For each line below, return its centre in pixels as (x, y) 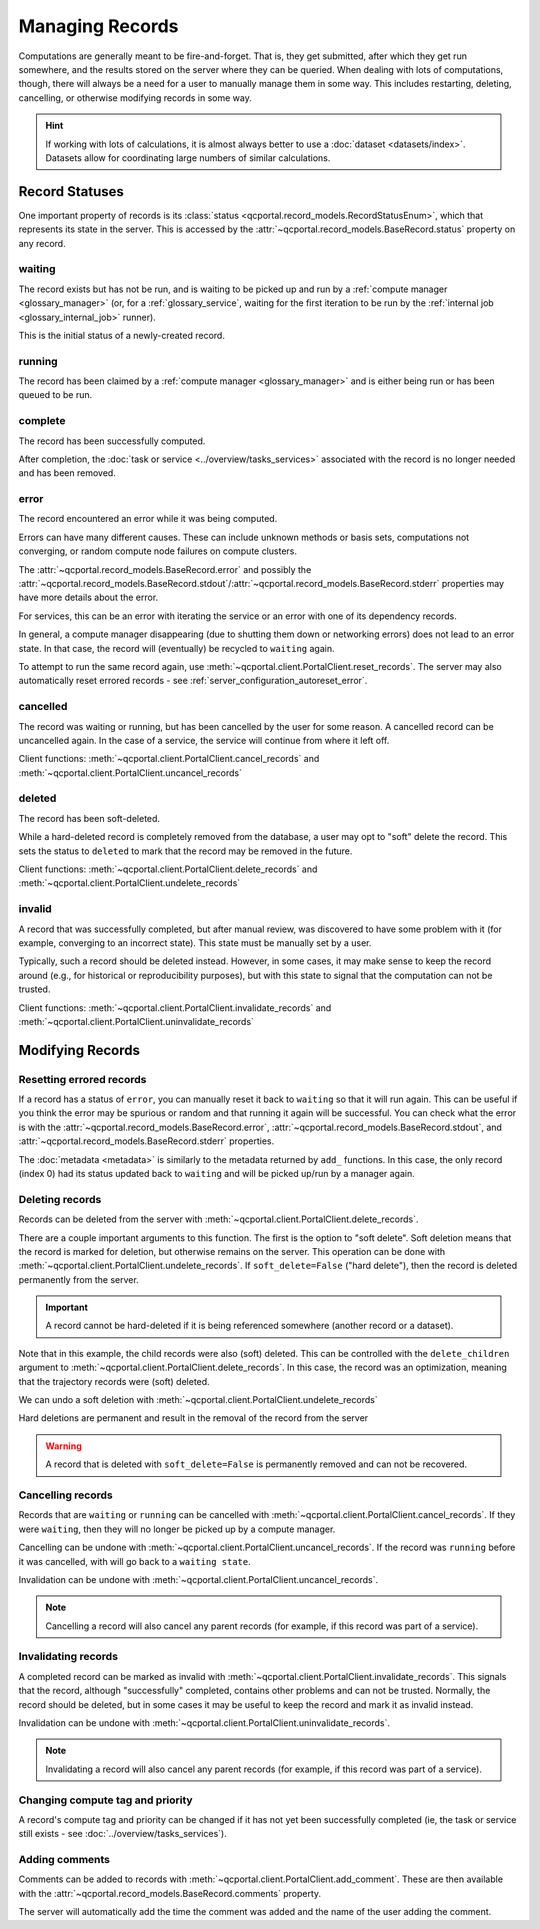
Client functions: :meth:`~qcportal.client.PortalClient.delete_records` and (168, 869)
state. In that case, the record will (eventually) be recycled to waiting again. (176, 648)
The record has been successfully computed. (112, 441)
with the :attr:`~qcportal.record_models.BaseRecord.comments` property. (170, 1893)
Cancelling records (66, 1495)
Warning (63, 1446)
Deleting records (60, 1199)
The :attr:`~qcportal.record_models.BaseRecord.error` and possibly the (165, 569)
